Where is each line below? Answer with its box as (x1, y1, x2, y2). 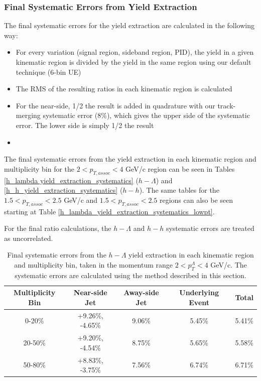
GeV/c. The (210, 259, 247, 270)
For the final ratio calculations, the (4, 223, 111, 233)
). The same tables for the (139, 185, 219, 195)
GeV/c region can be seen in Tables (125, 163, 235, 174)
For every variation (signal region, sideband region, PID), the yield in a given (16, 47, 254, 57)
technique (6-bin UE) (16, 66, 81, 77)
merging (16, 110, 41, 120)
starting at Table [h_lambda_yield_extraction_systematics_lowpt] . (4, 206, 215, 216)
